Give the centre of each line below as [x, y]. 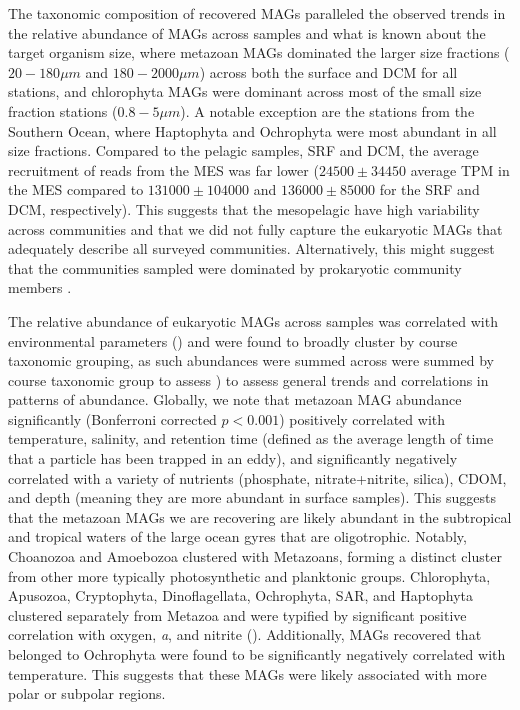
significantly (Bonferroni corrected [112, 418]
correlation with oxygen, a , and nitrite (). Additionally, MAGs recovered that [245, 634]
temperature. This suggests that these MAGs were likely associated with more [247, 673]
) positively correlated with [362, 418]
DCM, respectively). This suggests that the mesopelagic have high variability [244, 208]
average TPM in [460, 169]
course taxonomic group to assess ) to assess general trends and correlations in [248, 379]
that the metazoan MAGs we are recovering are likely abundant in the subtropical [260, 516]
